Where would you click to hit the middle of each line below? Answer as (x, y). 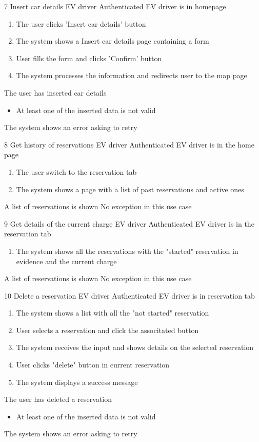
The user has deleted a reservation (58, 399)
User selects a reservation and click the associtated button (107, 330)
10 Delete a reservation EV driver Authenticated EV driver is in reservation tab (129, 295)
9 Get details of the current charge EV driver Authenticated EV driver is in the (129, 223)
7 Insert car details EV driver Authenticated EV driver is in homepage (115, 6)
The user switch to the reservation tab (76, 171)
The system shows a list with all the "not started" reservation (113, 313)
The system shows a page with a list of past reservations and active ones (130, 189)
